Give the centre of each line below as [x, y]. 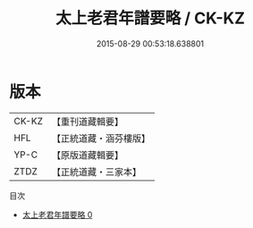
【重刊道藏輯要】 [87, 122]
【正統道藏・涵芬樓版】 [101, 138]
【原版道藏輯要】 [87, 155]
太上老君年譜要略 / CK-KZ [150, 18]
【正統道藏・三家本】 [96, 172]
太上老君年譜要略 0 [57, 215]
